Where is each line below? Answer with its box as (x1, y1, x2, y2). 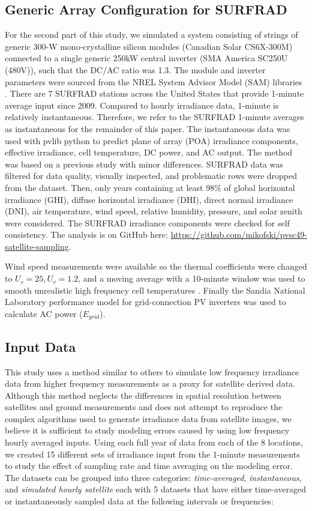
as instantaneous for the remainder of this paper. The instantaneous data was (5, 122, 290, 135)
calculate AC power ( (5, 307, 83, 319)
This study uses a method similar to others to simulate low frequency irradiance (5, 365, 299, 378)
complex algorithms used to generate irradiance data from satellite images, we (5, 412, 292, 425)
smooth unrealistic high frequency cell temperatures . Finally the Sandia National (5, 283, 305, 296)
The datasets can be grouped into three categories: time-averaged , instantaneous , (5, 471, 302, 483)
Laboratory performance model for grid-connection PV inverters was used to (5, 295, 286, 308)
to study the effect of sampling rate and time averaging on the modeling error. (5, 459, 293, 472)
